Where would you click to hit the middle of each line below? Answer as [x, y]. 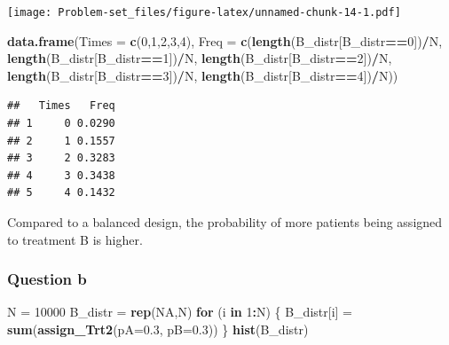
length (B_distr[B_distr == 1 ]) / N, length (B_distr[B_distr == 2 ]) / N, [200, 58]
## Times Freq [61, 106]
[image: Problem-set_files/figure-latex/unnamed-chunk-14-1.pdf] [204, 12]
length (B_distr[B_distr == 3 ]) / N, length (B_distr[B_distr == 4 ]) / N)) [203, 75]
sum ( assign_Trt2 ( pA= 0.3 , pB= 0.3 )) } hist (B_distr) [158, 329]
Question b [47, 279]
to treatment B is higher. [75, 239]
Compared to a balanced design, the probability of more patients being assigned [225, 222]
